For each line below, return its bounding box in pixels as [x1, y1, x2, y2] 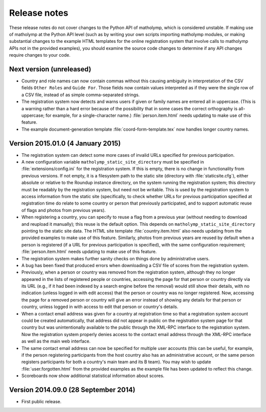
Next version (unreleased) [9, 65, 91, 73]
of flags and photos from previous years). [21, 207, 106, 213]
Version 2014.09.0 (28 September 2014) [9, 385, 135, 394]
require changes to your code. [9, 52, 71, 58]
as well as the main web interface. [21, 338, 91, 344]
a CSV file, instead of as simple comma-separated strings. [21, 92, 140, 98]
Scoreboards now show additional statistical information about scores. [21, 373, 165, 379]
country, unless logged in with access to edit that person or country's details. [21, 304, 178, 310]
